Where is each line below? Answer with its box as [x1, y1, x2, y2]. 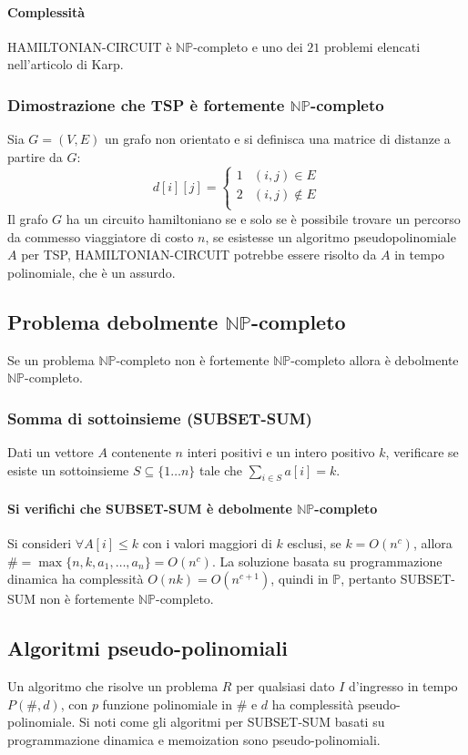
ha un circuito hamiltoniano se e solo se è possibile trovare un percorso [66, 209, 461, 228]
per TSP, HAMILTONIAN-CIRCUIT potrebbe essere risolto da [21, 245, 377, 264]
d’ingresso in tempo [348, 677, 458, 696]
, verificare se [385, 442, 459, 461]
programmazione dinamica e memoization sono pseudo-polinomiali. [7, 729, 381, 749]
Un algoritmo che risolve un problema [7, 677, 219, 696]
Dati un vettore [7, 442, 94, 461]
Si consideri [7, 534, 72, 553]
